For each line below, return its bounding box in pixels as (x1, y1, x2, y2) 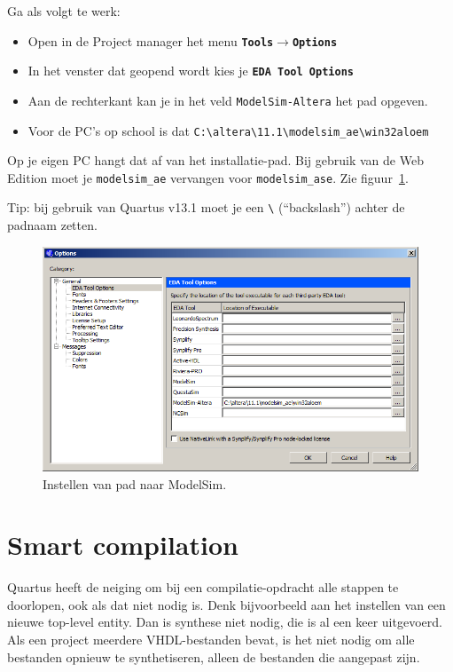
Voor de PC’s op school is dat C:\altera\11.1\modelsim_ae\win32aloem (27, 121, 429, 139)
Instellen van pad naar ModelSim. (43, 474, 227, 493)
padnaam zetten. (7, 216, 98, 234)
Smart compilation (7, 526, 238, 563)
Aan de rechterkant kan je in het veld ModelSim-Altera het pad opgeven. (27, 91, 428, 109)
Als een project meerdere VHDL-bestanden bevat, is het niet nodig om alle (7, 630, 415, 649)
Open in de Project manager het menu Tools (27, 31, 274, 50)
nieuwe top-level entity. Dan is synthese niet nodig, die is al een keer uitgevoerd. (7, 613, 442, 631)
